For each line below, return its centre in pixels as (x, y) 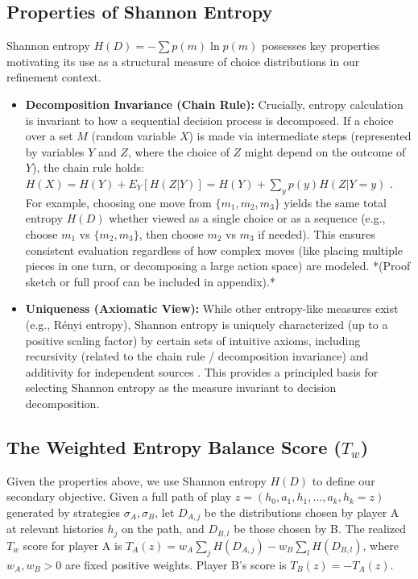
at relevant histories (55, 529)
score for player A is (72, 545)
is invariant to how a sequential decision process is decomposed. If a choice (209, 120)
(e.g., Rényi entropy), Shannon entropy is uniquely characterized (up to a (207, 324)
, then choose (171, 233)
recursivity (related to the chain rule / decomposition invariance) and (197, 356)
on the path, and (163, 529)
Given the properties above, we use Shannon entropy (137, 480)
